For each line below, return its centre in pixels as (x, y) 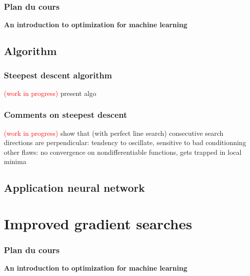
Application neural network (74, 188)
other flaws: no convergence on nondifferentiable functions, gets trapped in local (123, 152)
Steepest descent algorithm (58, 75)
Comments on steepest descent (66, 115)
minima (15, 161)
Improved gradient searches (98, 223)
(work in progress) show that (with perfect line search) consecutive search (114, 133)
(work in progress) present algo (50, 93)
